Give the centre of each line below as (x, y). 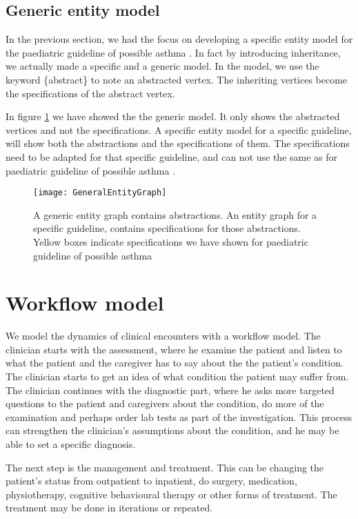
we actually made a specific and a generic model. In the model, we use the (162, 66)
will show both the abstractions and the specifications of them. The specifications (178, 143)
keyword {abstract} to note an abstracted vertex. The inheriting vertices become (177, 79)
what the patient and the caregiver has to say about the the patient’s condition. (175, 363)
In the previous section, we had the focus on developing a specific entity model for (179, 39)
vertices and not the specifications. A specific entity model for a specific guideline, (179, 129)
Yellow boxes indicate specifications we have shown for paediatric (171, 241)
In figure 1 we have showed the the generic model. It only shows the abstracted (173, 116)
